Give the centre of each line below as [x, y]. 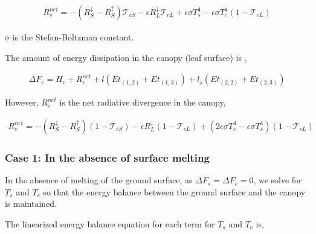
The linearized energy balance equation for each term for [110, 223]
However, [22, 102]
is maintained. [31, 204]
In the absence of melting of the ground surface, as [99, 180]
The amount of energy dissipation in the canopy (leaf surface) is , [126, 57]
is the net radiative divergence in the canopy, [143, 102]
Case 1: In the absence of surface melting [107, 157]
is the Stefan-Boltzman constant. [73, 37]
